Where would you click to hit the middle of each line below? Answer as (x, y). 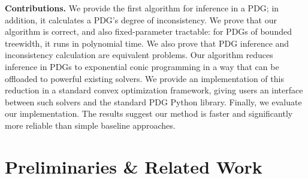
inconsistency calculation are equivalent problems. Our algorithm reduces (139, 55)
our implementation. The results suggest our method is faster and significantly (149, 113)
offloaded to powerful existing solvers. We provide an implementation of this (144, 78)
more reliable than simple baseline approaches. (90, 125)
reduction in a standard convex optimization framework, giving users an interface (154, 90)
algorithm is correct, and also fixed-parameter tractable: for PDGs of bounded (148, 31)
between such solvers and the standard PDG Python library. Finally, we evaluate (153, 101)
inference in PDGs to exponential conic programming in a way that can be (142, 66)
